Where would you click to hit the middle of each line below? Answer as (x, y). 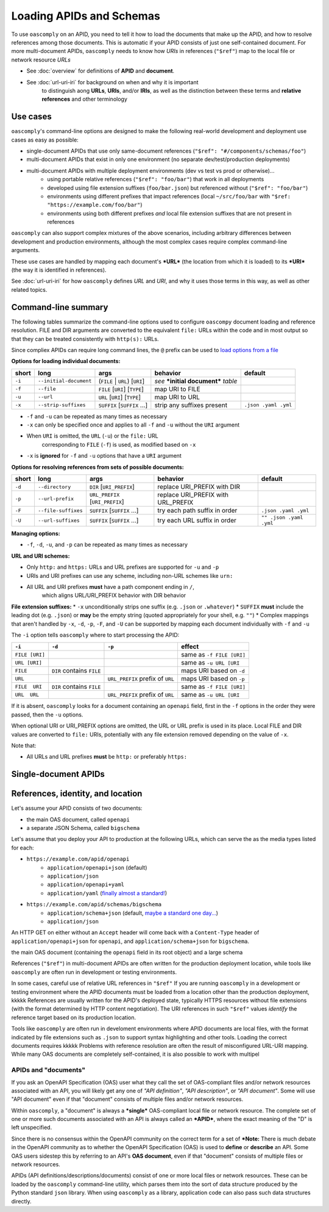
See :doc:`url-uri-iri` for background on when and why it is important (112, 82)
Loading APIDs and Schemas (86, 16)
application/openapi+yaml (86, 885)
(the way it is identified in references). (59, 270)
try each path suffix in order (197, 511)
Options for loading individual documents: (66, 361)
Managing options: (36, 533)
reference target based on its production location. (74, 1017)
